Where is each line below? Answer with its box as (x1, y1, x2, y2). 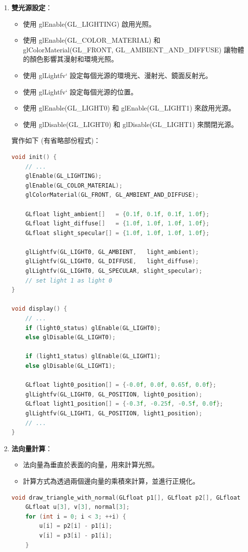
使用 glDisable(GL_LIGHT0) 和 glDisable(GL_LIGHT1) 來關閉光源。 (23, 119, 238, 129)
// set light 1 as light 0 (25, 277, 112, 284)
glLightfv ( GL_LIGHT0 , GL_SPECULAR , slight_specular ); (25, 268, 202, 275)
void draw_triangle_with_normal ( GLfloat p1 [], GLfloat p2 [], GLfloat (11, 494, 241, 501)
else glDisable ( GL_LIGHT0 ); (25, 334, 116, 341)
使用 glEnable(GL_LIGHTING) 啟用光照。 (23, 18, 156, 29)
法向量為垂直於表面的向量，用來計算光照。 (23, 459, 159, 470)
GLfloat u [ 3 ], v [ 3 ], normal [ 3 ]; (25, 504, 130, 511)
